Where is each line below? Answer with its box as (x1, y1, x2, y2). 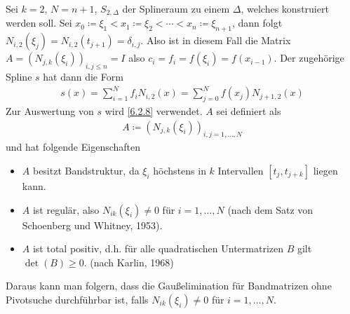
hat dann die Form (43, 69, 123, 84)
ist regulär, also (32, 202, 100, 217)
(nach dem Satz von (227, 202, 314, 217)
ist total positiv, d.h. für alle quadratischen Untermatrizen (32, 241, 283, 256)
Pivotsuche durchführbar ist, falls (6, 292, 149, 306)
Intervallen (217, 163, 264, 177)
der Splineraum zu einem (122, 1, 230, 15)
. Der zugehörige (274, 50, 344, 65)
